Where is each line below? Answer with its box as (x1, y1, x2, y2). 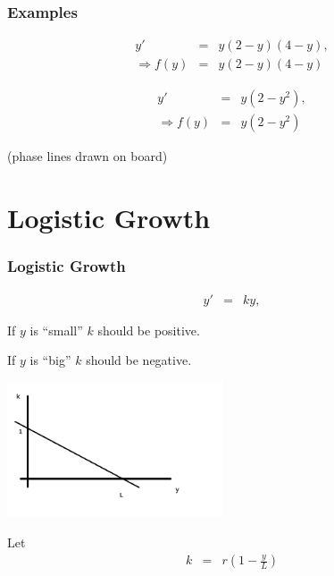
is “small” (29, 320, 83, 339)
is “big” (29, 351, 71, 369)
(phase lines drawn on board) (7, 147, 168, 165)
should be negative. (86, 351, 192, 369)
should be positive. (97, 320, 200, 339)
